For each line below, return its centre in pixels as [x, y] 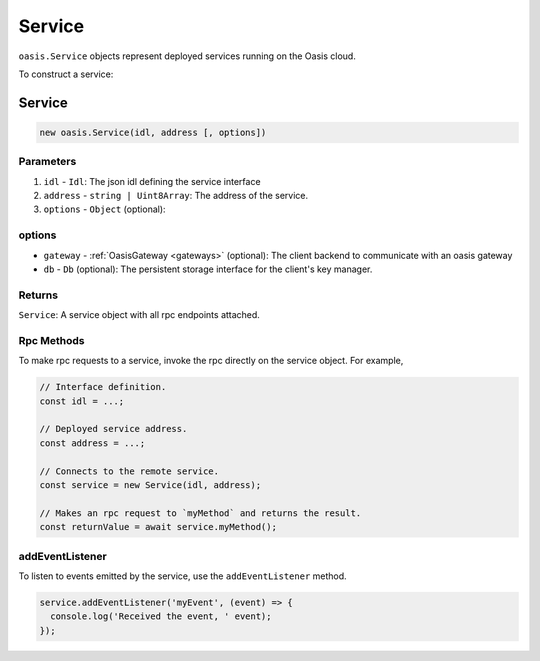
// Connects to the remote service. [129, 471]
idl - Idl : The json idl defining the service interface [152, 181]
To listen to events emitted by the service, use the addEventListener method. [182, 576]
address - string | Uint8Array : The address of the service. [176, 196]
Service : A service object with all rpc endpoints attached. [139, 315]
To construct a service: [66, 74]
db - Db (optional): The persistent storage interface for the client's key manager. [208, 269]
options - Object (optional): [104, 209]
